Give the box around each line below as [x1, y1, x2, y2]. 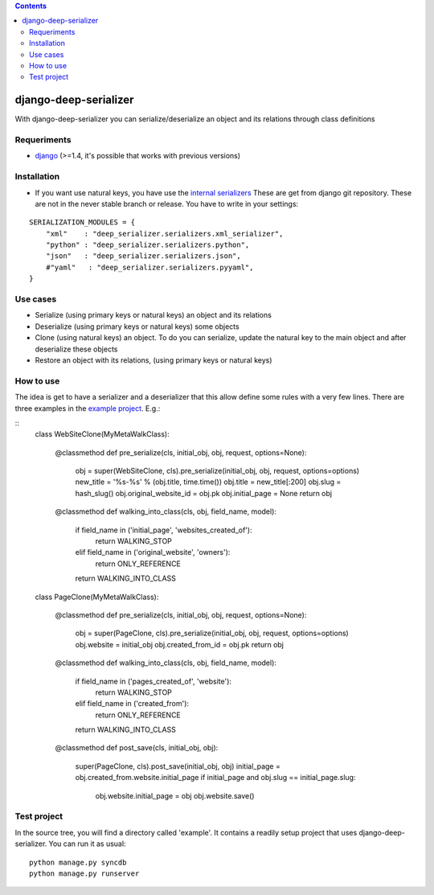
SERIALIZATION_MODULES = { [29, 218, 136, 227]
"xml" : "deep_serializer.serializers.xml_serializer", [45, 229, 284, 238]
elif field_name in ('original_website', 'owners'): [75, 548, 231, 557]
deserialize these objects [35, 344, 118, 354]
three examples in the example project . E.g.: [14, 403, 161, 413]
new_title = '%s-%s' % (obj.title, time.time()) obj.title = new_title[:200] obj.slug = [75, 477, 342, 487]
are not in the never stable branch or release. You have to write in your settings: [35, 199, 299, 208]
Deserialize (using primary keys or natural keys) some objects [35, 322, 240, 331]
